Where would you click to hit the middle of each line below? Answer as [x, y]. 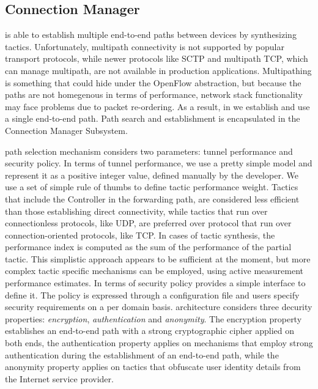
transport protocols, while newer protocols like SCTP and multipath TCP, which [157, 58]
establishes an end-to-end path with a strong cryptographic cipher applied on [150, 331]
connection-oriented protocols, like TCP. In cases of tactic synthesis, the [140, 235]
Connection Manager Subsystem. [66, 130]
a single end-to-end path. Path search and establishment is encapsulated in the [153, 118]
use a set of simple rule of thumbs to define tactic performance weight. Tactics [152, 187]
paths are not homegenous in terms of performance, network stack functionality [154, 94]
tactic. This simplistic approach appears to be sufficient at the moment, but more [158, 258]
